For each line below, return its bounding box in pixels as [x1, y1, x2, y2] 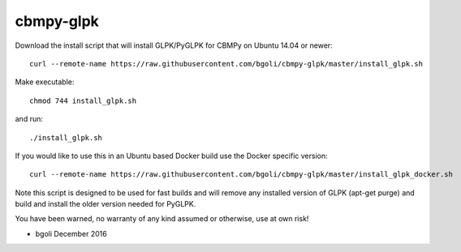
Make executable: [15, 77, 75, 87]
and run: [15, 114, 44, 124]
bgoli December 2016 [35, 229, 107, 238]
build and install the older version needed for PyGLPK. [15, 199, 196, 209]
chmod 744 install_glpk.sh [29, 96, 137, 105]
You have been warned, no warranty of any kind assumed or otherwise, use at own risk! [15, 214, 309, 224]
